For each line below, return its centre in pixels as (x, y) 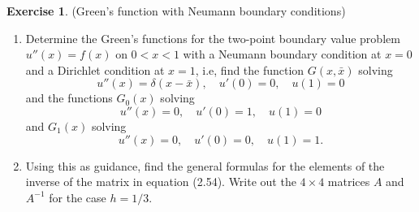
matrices (349, 182)
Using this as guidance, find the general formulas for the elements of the (205, 165)
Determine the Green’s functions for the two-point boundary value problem (213, 38)
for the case (78, 197)
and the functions (69, 98)
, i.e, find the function (250, 69)
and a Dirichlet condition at (95, 69)
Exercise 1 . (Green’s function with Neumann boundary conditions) (176, 11)
